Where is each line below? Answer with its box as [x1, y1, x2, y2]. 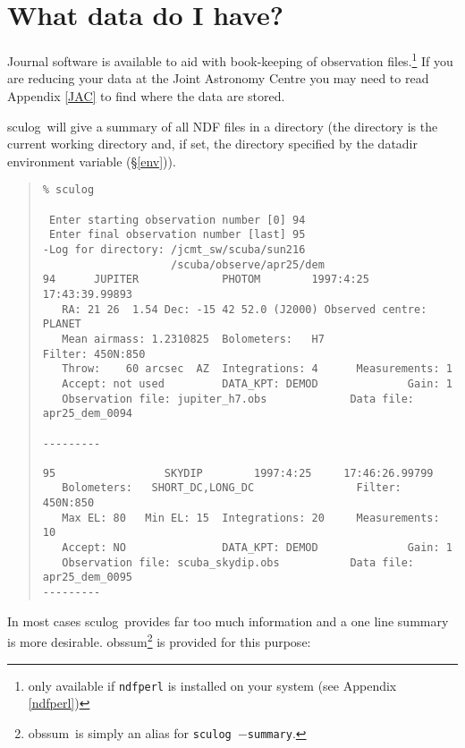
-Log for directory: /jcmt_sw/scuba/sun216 [42, 242, 306, 256]
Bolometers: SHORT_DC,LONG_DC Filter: [62, 481, 402, 495]
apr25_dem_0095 [42, 571, 133, 584]
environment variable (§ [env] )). [7, 151, 176, 170]
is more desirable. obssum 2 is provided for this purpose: [7, 630, 311, 650]
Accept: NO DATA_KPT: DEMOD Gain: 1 [62, 541, 452, 555]
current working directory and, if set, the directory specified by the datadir [7, 134, 418, 153]
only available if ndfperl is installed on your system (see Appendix [28, 676, 397, 694]
